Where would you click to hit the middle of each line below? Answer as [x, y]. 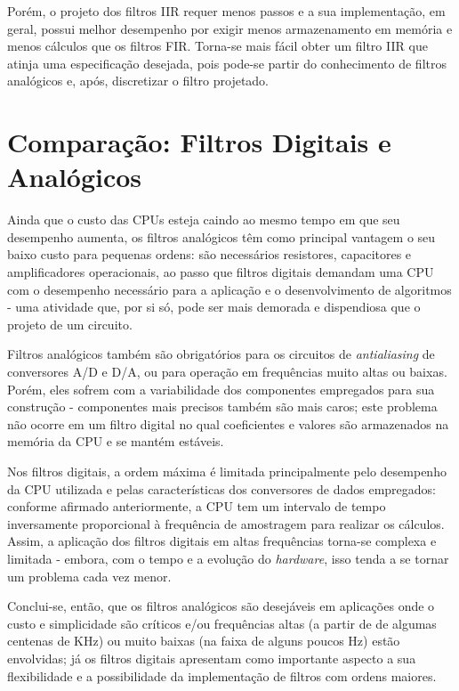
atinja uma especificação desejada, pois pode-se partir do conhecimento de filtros [227, 63]
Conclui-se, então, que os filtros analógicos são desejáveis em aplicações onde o [221, 606]
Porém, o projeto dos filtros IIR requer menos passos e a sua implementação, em [226, 11]
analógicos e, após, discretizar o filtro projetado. [138, 81]
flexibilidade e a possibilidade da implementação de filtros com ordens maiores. [222, 675]
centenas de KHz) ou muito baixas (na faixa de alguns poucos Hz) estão [204, 641]
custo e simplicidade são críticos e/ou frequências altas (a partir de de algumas [222, 623]
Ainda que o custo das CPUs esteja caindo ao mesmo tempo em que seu [204, 219]
